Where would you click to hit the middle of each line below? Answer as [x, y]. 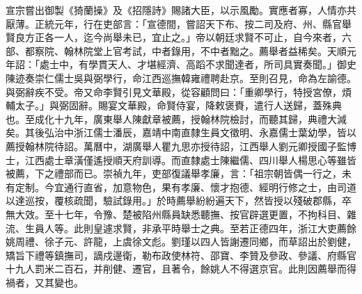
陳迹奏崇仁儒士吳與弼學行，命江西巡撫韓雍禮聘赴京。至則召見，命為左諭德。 [181, 77]
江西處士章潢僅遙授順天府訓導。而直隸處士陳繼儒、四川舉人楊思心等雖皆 [190, 160]
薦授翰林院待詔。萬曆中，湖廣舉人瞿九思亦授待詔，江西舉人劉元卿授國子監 [176, 146]
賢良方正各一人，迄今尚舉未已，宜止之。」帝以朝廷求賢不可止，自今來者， [174, 37]
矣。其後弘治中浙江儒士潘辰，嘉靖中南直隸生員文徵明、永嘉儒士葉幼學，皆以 [181, 132]
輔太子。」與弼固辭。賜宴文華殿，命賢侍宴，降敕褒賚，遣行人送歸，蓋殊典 [174, 105]
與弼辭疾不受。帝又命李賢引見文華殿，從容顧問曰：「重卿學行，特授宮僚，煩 [179, 91]
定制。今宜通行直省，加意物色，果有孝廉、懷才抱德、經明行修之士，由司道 [186, 187]
